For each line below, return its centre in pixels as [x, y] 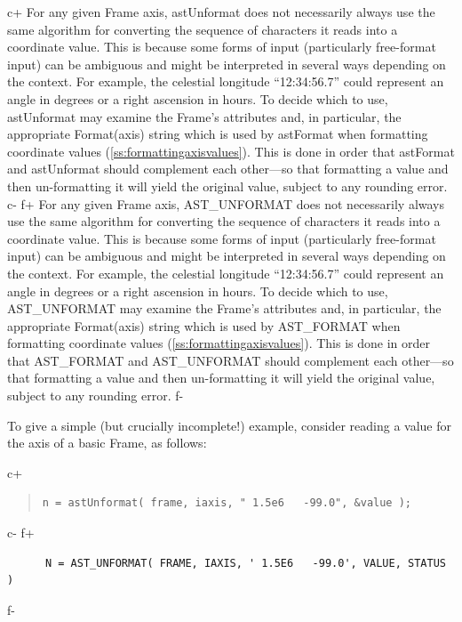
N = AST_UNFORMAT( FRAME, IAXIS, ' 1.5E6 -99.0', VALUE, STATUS [245, 563]
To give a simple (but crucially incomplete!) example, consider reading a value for [230, 425]
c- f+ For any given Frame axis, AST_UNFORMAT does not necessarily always [226, 203]
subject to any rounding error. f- [96, 396]
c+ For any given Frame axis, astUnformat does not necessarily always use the [221, 12]
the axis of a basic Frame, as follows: [107, 443]
